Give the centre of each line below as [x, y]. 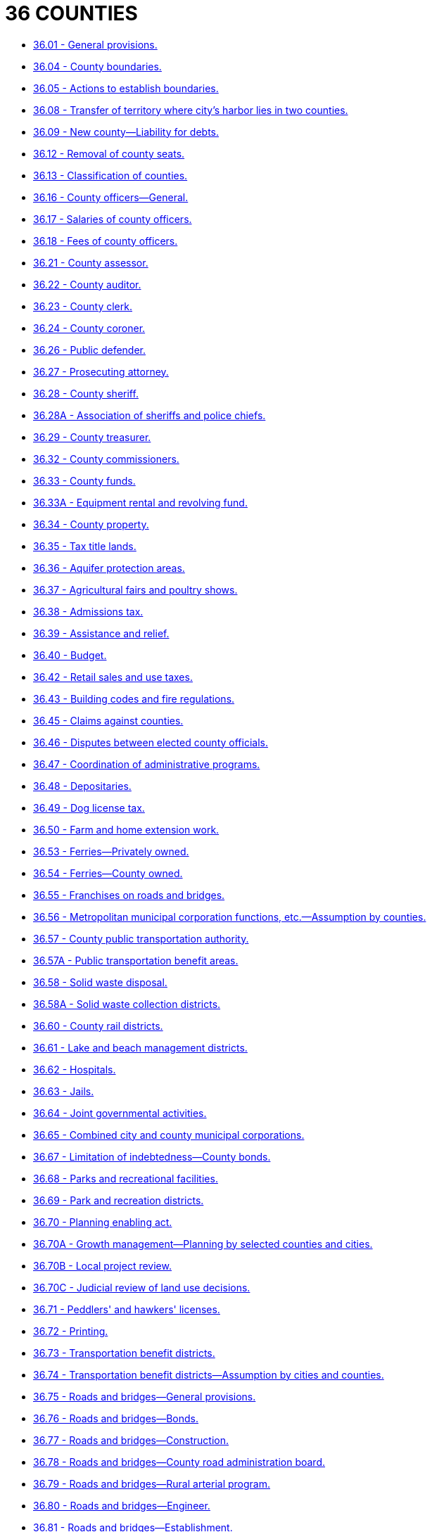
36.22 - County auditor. [87, 284]
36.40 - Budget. [70, 655]
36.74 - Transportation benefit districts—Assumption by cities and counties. [209, 1374]
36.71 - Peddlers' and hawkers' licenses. [127, 1309]
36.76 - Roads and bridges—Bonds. [116, 1418]
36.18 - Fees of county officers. [106, 241]
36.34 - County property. [91, 524]
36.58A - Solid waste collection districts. [127, 1004]
